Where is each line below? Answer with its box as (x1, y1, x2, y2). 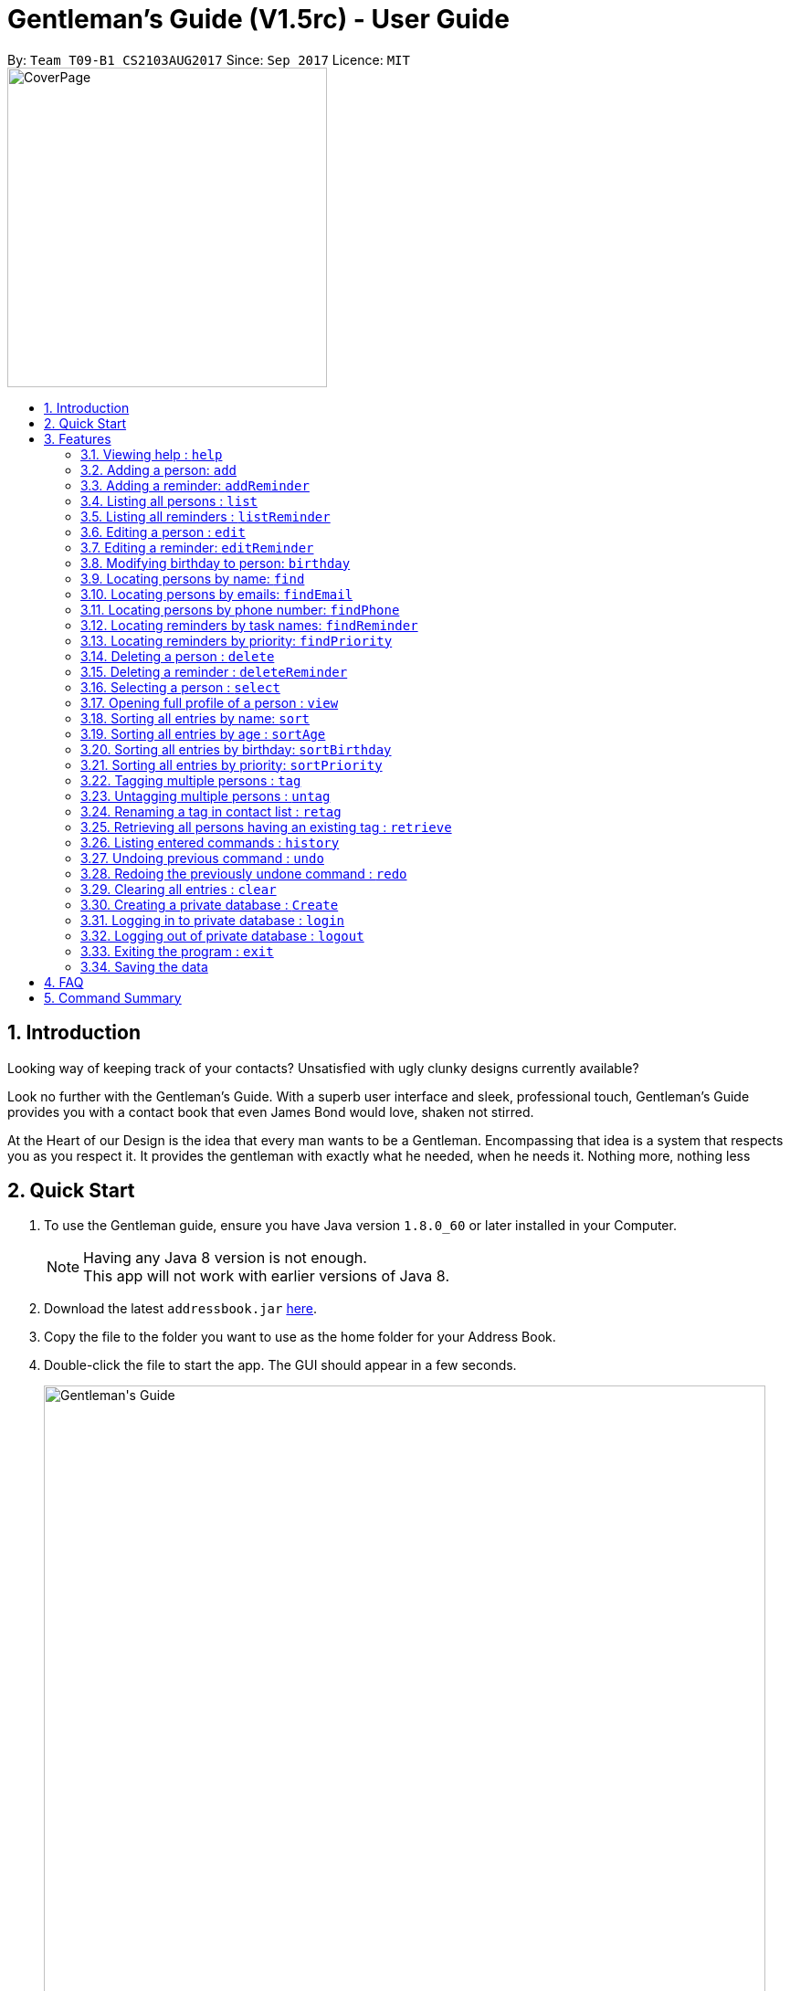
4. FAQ (44, 974, 84, 990)
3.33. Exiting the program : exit (80, 943, 274, 959)
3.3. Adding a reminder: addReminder (80, 477, 310, 493)
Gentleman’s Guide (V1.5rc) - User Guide (7, 4, 510, 35)
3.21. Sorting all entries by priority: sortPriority (80, 756, 383, 773)
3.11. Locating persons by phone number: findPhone (80, 601, 400, 617)
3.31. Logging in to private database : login (80, 911, 345, 928)
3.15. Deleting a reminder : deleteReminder (80, 663, 348, 679)
